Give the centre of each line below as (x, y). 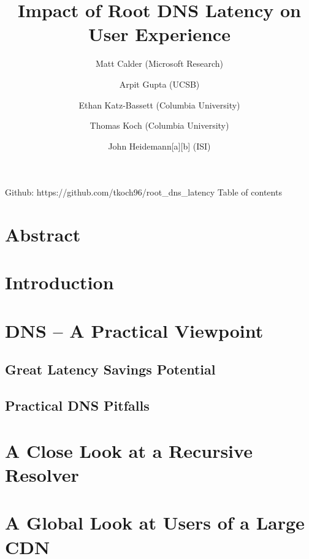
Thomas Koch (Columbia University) (159, 125)
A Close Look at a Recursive (129, 450)
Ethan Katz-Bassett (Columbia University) (159, 105)
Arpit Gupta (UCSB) (159, 84)
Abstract (43, 234)
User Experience (159, 34)
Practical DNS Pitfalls (77, 405)
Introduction (59, 282)
